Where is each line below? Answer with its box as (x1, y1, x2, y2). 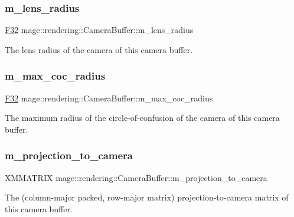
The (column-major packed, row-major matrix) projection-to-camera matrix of (5, 191, 289, 203)
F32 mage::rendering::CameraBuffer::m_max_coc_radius (5, 91, 213, 104)
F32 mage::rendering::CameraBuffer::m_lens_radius (5, 24, 194, 36)
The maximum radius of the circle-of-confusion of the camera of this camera (5, 111, 280, 124)
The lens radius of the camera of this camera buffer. (5, 43, 193, 55)
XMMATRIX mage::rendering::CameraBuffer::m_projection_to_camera (5, 171, 267, 183)
